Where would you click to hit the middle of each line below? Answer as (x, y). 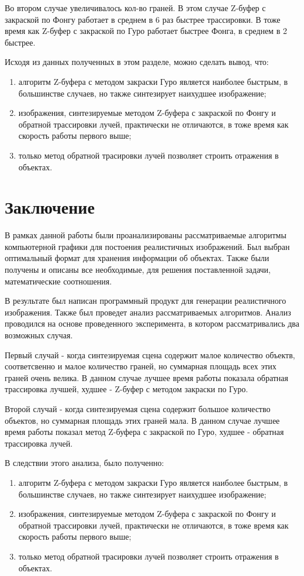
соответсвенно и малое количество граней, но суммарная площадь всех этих (141, 366)
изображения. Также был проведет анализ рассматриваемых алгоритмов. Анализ (148, 312)
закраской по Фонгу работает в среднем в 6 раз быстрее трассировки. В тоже (143, 19)
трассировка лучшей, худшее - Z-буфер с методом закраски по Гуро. (127, 389)
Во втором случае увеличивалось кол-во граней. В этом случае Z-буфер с (135, 8)
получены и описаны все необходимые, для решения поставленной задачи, (138, 270)
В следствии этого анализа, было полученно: (84, 463)
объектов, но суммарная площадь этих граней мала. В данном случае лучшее (142, 420)
